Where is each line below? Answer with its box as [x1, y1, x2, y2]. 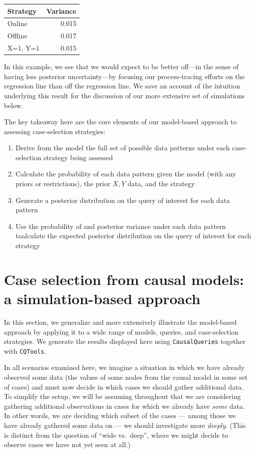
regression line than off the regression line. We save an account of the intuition [4, 81, 240, 91]
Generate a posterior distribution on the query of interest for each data [15, 195, 230, 205]
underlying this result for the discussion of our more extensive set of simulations [4, 90, 245, 100]
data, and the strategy [127, 178, 195, 189]
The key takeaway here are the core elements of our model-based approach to [4, 116, 237, 127]
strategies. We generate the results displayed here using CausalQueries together [4, 336, 246, 346]
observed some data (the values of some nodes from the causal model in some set [4, 372, 248, 382]
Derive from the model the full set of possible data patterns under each [15, 142, 230, 153]
